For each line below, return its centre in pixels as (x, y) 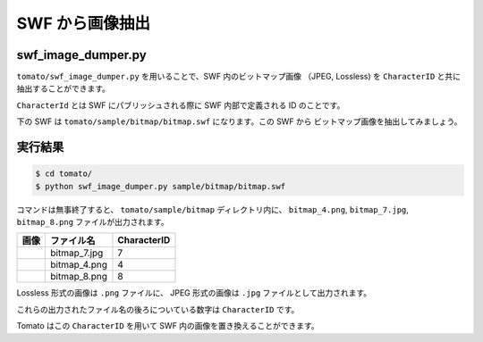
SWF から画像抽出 (84, 23)
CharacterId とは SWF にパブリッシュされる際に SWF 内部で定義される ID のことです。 (181, 105)
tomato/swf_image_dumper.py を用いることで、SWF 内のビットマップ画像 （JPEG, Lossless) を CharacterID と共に (238, 77)
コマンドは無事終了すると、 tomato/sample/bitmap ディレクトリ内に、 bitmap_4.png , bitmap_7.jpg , (212, 209)
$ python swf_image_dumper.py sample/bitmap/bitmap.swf (161, 186)
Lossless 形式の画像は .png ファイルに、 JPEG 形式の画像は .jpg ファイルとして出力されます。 (194, 293)
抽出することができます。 (64, 88)
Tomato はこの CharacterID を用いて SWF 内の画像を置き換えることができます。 (168, 326)
